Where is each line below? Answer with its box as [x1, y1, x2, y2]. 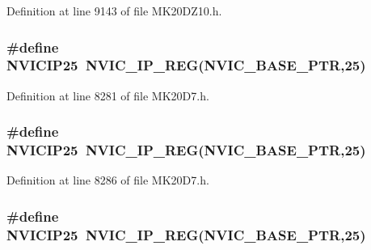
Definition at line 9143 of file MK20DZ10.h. [6, 2, 222, 19]
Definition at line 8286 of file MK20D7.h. [6, 172, 209, 189]
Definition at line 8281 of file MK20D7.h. [6, 87, 209, 104]
